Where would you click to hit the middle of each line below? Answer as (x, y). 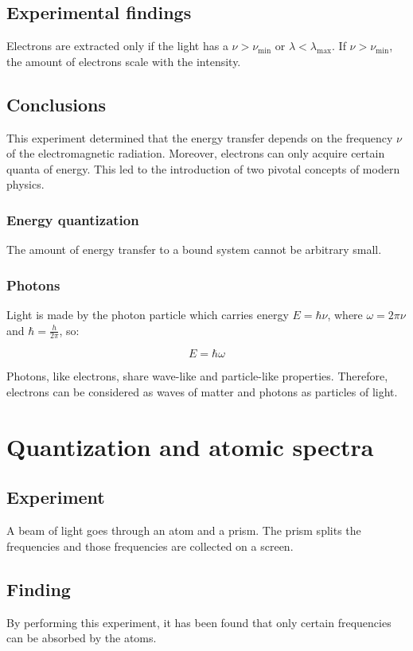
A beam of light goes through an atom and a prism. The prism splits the (184, 530)
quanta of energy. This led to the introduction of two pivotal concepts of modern (203, 168)
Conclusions (56, 104)
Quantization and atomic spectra (190, 446)
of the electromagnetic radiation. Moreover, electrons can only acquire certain (196, 153)
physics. (25, 184)
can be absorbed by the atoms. (82, 638)
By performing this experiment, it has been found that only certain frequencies (199, 622)
